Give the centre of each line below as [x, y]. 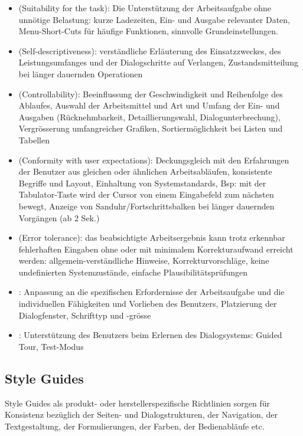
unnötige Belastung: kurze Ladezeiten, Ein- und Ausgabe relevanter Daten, [154, 19]
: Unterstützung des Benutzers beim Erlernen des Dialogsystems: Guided [150, 335]
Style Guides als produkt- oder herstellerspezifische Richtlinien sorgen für [138, 403]
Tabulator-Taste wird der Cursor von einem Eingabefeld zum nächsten [146, 194]
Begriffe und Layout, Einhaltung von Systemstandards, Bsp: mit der [142, 183]
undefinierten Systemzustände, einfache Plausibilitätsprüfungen [133, 272]
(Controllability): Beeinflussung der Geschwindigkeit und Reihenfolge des [151, 94]
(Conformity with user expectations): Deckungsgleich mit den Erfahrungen [154, 160]
